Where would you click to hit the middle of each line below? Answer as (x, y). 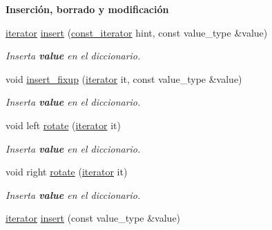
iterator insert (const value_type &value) (93, 218)
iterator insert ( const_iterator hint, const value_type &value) (137, 32)
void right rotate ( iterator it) (67, 172)
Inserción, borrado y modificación (87, 9)
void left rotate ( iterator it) (63, 125)
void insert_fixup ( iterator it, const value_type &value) (124, 78)
